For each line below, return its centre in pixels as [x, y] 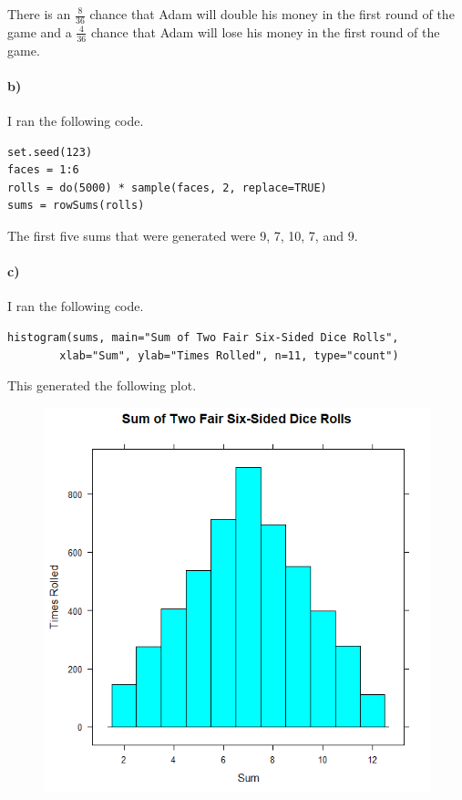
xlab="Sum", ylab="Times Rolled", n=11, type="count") [229, 355]
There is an [39, 14]
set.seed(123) [50, 152]
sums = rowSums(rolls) [76, 206]
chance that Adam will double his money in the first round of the [272, 14]
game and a [40, 31]
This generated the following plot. [102, 385]
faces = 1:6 [43, 170]
